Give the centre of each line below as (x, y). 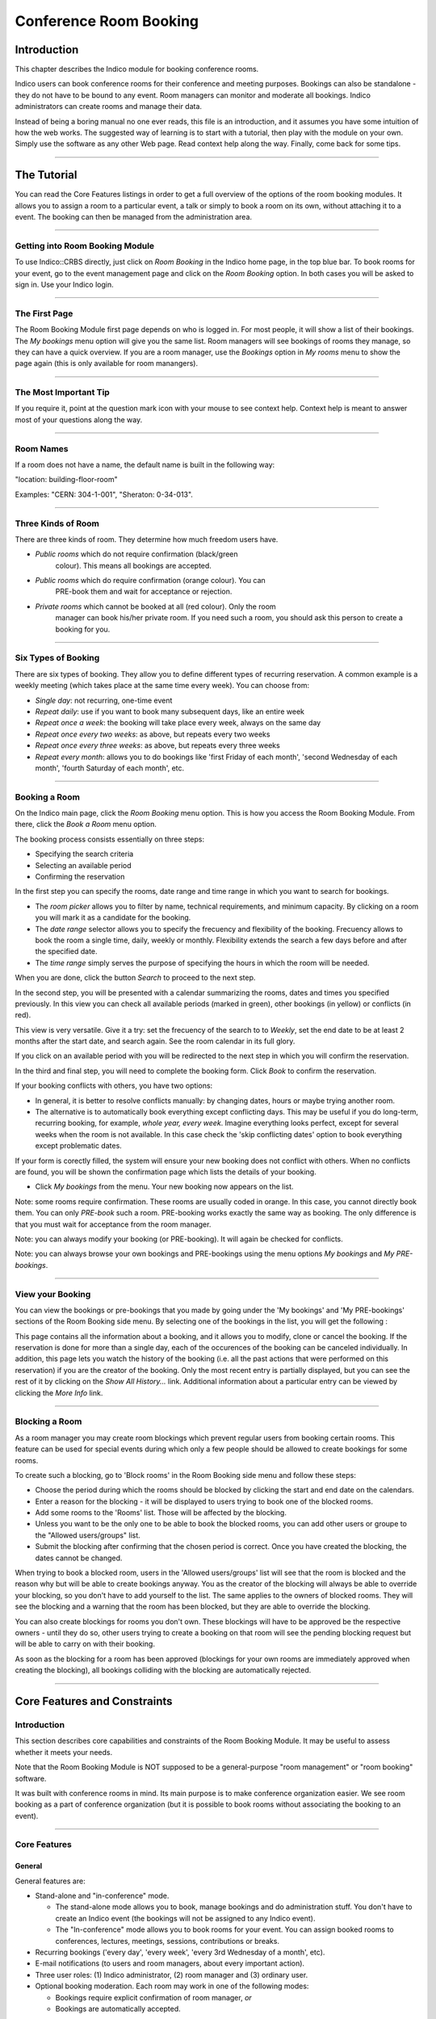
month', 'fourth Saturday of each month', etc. (110, 768)
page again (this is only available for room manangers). (106, 363)
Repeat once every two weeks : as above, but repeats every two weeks (153, 734)
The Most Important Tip (63, 392)
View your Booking (53, 1294)
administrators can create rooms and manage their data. (108, 107)
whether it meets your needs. (64, 1752)
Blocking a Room (48, 1421)
